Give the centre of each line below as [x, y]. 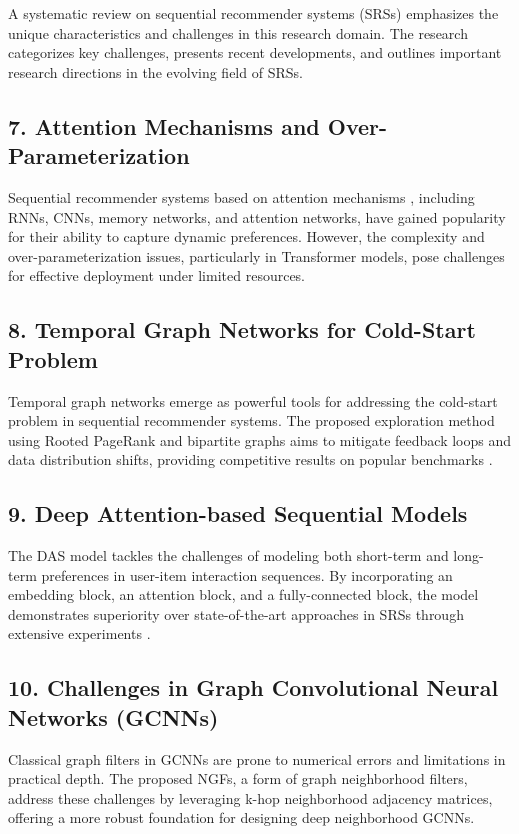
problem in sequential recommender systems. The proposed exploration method [251, 420]
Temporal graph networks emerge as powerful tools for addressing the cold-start [253, 400]
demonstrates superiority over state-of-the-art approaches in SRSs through [236, 613]
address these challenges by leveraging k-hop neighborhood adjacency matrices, [250, 797]
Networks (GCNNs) [113, 716]
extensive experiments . [79, 633]
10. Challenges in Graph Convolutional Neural [253, 687]
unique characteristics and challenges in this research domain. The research [238, 32]
